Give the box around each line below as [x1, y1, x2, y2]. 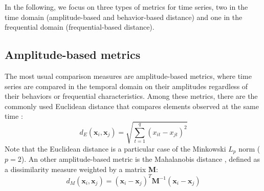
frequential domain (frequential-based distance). [5, 22, 155, 32]
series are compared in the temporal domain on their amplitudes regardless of [5, 80, 248, 91]
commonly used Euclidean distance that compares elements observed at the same [5, 100, 259, 111]
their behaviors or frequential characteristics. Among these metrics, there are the [5, 91, 258, 101]
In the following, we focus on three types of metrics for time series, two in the [5, 2, 248, 12]
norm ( [238, 143, 260, 154]
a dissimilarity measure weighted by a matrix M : [5, 163, 158, 174]
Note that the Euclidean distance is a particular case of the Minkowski [5, 143, 226, 154]
